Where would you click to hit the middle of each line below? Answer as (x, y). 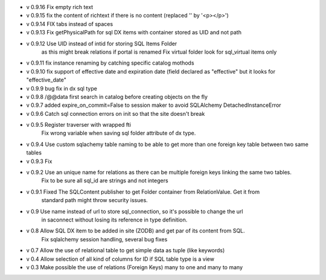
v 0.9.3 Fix (39, 161)
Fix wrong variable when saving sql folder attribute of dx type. (119, 133)
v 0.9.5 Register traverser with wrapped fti (78, 125)
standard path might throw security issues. (94, 200)
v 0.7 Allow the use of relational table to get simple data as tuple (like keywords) (126, 250)
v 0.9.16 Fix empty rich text (60, 7)
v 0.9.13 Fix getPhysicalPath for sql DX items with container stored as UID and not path (134, 33)
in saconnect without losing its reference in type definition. (114, 220)
